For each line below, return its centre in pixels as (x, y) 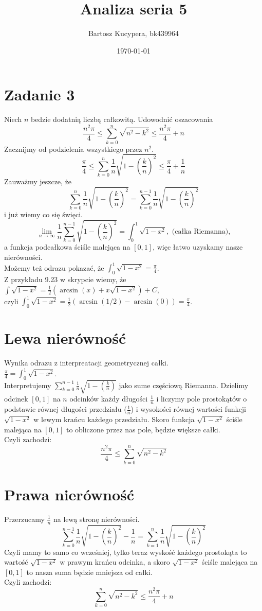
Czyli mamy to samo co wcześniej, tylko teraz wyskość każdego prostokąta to (126, 552)
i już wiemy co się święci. (43, 214)
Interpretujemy (28, 385)
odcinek (16, 399)
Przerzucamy (24, 519)
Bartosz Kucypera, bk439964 (134, 33)
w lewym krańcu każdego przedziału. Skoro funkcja (114, 419)
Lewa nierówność (65, 338)
